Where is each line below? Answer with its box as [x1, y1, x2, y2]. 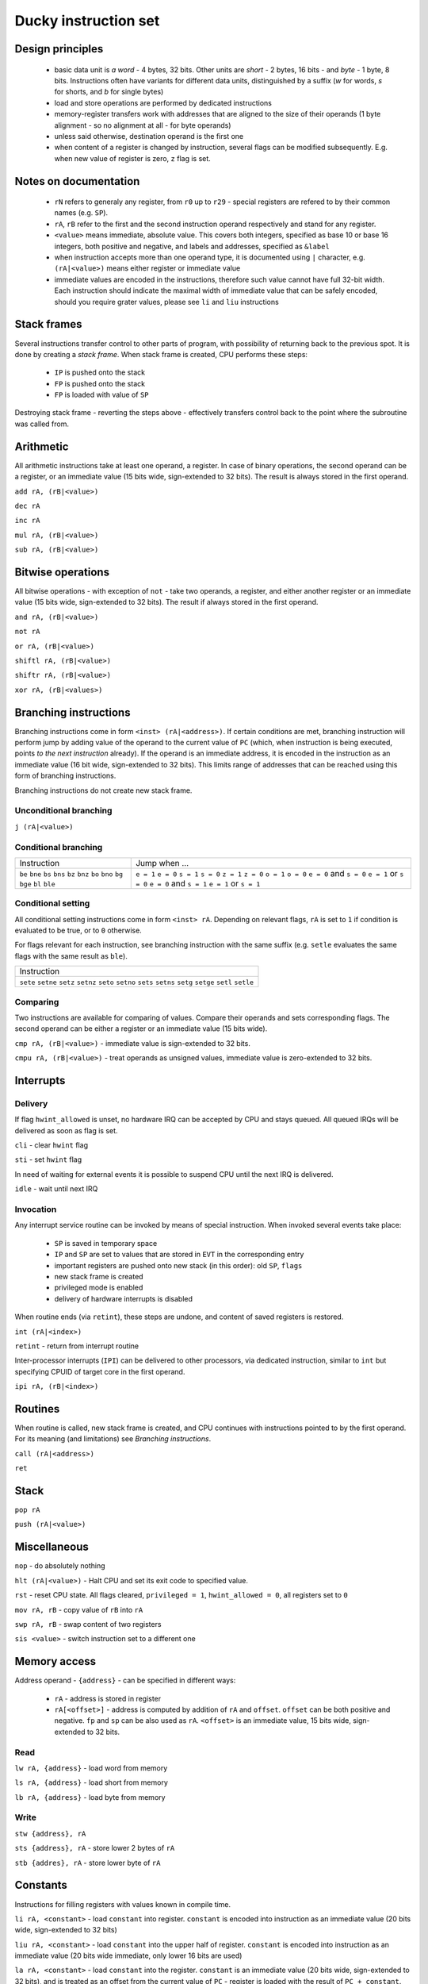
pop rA [14, 1505, 40, 1515]
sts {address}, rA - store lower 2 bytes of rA [14, 1844, 175, 1853]
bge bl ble [19, 879, 55, 888]
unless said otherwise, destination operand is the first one [54, 131, 244, 140]
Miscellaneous [14, 1540, 89, 1554]
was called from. [14, 419, 70, 429]
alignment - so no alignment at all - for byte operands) [54, 120, 231, 130]
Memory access [14, 1655, 97, 1668]
